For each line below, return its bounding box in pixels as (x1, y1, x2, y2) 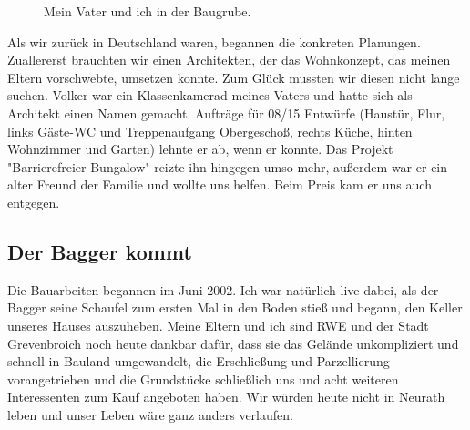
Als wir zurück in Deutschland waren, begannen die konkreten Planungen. (7, 32, 421, 51)
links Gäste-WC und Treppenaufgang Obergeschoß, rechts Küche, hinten (7, 121, 413, 140)
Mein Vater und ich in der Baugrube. (44, 2, 251, 20)
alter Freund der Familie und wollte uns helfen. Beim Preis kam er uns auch (7, 175, 432, 194)
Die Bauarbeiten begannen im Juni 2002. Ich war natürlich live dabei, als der (7, 280, 439, 299)
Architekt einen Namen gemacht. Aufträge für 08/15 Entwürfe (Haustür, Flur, (7, 103, 445, 122)
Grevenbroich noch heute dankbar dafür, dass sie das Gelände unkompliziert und (7, 333, 459, 353)
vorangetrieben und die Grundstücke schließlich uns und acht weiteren (7, 369, 399, 388)
